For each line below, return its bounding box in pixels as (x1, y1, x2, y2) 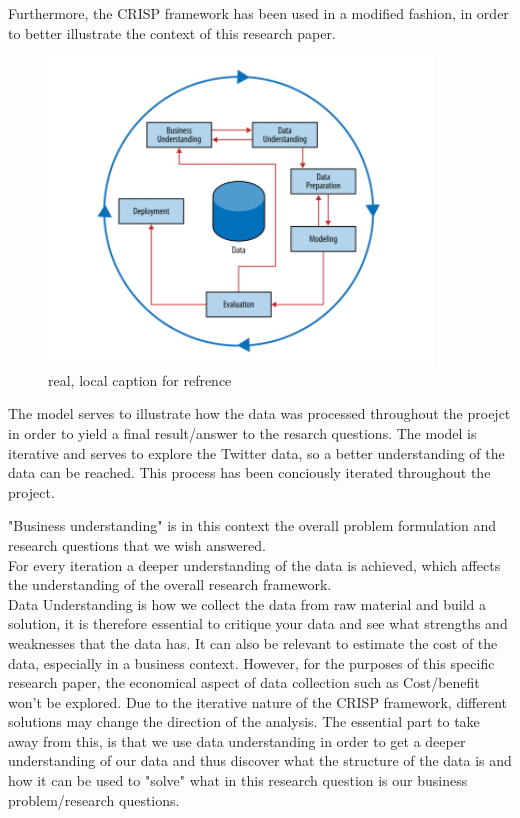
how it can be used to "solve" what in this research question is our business (8, 770, 468, 791)
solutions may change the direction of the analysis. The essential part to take (8, 711, 480, 732)
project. (8, 481, 55, 502)
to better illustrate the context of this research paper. (8, 22, 336, 43)
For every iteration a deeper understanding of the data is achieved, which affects (8, 554, 501, 575)
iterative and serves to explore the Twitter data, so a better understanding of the (8, 442, 505, 463)
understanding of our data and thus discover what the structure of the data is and (8, 750, 512, 771)
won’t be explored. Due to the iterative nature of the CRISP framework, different (8, 691, 507, 712)
